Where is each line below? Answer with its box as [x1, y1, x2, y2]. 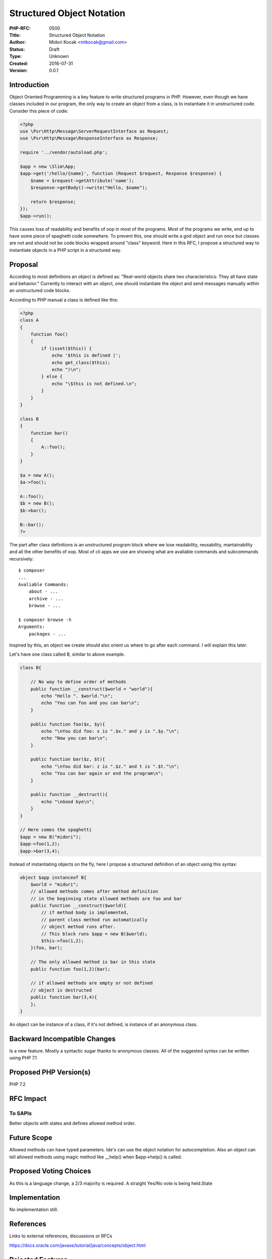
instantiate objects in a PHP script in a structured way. [9, 247, 122, 253]
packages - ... [28, 631, 66, 637]
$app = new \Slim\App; [20, 164, 76, 169]
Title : [9, 32, 21, 38]
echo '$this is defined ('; [51, 353, 121, 359]
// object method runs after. [41, 924, 116, 930]
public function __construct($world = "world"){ [30, 686, 153, 692]
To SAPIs [9, 1109, 32, 1116]
